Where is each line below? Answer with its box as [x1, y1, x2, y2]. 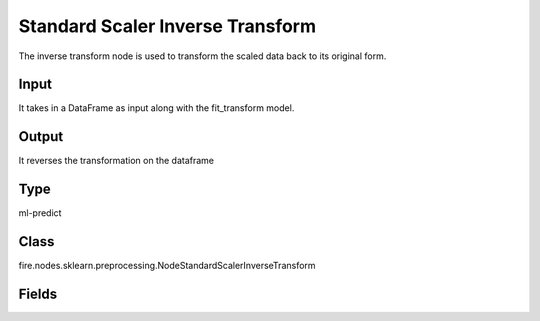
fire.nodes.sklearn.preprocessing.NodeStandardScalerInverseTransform [18, 260, 316, 272]
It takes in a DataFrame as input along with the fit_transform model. [18, 102, 295, 114]
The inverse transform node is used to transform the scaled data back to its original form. [18, 50, 387, 62]
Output [18, 128, 64, 145]
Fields [18, 285, 58, 302]
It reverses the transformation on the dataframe [18, 155, 215, 167]
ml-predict [18, 207, 62, 219]
